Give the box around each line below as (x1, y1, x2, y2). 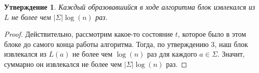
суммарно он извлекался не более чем (4, 58, 122, 69)
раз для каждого (147, 48, 197, 59)
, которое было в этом (178, 29, 246, 39)
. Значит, (217, 48, 245, 59)
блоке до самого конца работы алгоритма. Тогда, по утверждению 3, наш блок (4, 38, 248, 49)
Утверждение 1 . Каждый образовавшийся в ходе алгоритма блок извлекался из (4, 2, 255, 12)
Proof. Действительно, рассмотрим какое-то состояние (4, 29, 173, 39)
